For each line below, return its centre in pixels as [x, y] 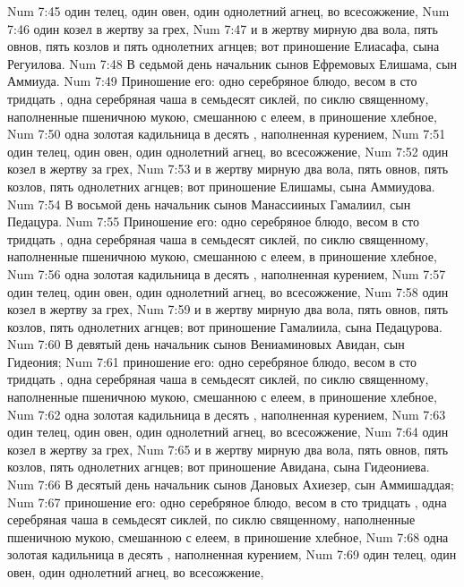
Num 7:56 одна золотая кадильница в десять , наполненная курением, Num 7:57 [227, 273]
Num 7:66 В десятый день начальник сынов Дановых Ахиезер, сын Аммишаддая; [231, 485]
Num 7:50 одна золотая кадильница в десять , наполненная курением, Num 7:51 [227, 134]
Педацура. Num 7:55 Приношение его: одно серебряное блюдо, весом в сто [213, 221]
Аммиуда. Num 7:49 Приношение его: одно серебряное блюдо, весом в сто [212, 81]
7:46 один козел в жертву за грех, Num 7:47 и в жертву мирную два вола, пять [223, 28]
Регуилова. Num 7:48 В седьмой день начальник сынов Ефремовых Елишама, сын [232, 63]
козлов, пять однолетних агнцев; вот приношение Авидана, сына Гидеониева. [219, 467]
